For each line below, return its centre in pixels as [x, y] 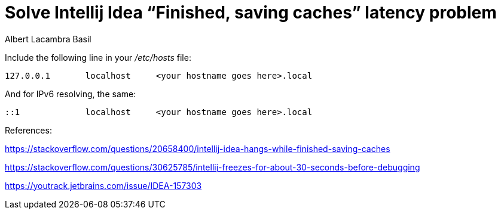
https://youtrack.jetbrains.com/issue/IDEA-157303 [103, 185]
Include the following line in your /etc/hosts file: [98, 57]
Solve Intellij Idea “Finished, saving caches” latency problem [251, 13]
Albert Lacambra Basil [48, 39]
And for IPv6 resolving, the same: [71, 94]
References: [28, 130]
